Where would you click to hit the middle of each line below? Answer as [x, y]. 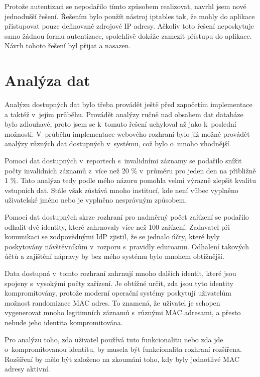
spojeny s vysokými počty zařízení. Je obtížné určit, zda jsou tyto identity [119, 283]
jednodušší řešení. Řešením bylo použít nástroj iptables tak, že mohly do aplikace [130, 16]
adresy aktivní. [27, 369]
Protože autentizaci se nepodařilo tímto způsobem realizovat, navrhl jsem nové [125, 6]
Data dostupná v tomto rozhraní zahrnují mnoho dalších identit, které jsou [120, 273]
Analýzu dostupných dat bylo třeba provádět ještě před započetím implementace [128, 104]
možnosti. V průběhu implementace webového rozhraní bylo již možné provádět [127, 133]
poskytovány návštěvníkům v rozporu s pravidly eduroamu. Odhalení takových [127, 246]
